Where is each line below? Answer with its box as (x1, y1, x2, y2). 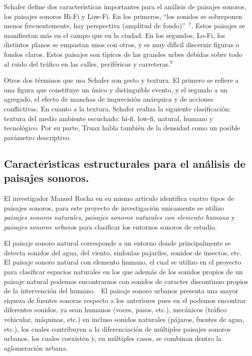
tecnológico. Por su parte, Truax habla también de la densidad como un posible (4, 123, 240, 133)
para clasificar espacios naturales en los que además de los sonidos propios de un (4, 267, 243, 277)
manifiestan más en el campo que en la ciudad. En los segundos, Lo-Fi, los (4, 30, 225, 40)
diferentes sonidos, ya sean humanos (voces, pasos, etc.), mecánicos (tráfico (4, 304, 227, 315)
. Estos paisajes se (191, 20, 245, 31)
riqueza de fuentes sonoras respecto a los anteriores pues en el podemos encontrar (4, 295, 246, 305)
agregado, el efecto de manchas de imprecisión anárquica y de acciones (4, 94, 214, 104)
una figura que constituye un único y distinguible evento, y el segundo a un (4, 84, 228, 94)
